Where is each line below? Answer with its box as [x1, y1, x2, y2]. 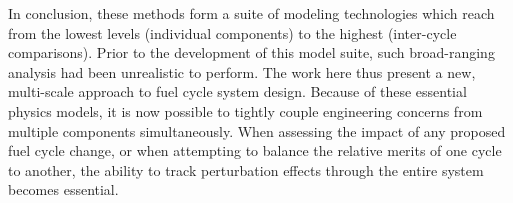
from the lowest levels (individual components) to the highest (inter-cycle [8, 22, 457, 43]
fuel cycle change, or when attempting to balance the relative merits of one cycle [8, 140, 502, 161]
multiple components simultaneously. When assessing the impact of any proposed [8, 120, 506, 141]
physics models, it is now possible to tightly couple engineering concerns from [8, 100, 483, 121]
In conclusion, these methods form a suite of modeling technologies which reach [8, 3, 495, 23]
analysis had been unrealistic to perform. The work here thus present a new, [8, 61, 476, 82]
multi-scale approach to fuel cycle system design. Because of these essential [8, 81, 467, 102]
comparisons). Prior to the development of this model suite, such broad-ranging [8, 42, 495, 63]
